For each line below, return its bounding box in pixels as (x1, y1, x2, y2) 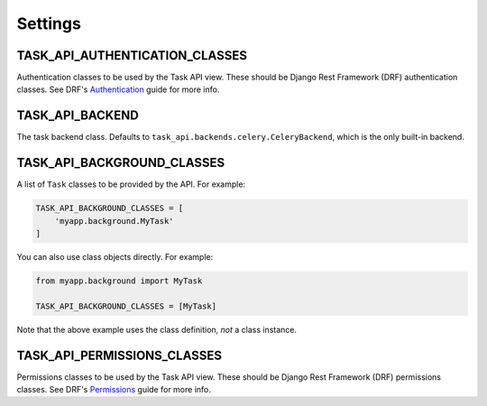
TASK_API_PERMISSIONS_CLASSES (16, 347, 223, 363)
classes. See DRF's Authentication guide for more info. (16, 84, 220, 95)
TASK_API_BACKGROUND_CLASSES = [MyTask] (35, 300, 216, 311)
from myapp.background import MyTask (35, 276, 203, 286)
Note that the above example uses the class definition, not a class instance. (16, 324, 298, 335)
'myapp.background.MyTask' (54, 216, 175, 226)
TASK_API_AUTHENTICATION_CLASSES (16, 48, 248, 63)
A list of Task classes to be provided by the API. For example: (16, 179, 246, 189)
